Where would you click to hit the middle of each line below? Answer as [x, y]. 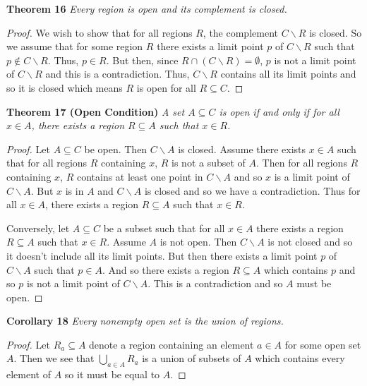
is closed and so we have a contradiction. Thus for [252, 190]
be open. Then [116, 149]
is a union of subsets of [192, 358]
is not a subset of [209, 163]
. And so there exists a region [166, 269]
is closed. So [336, 32]
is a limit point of [312, 176]
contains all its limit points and [288, 74]
